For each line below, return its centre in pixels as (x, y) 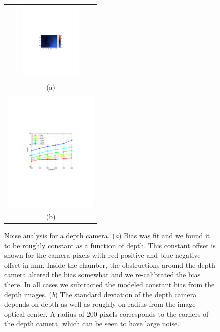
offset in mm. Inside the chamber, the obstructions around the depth (110, 265)
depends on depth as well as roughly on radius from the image (100, 304)
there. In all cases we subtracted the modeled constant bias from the (109, 284)
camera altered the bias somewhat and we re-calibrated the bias (102, 275)
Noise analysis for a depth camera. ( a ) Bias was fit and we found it (107, 235)
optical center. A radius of (44, 314)
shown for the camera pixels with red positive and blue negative (102, 255)
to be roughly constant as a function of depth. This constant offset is (110, 245)
